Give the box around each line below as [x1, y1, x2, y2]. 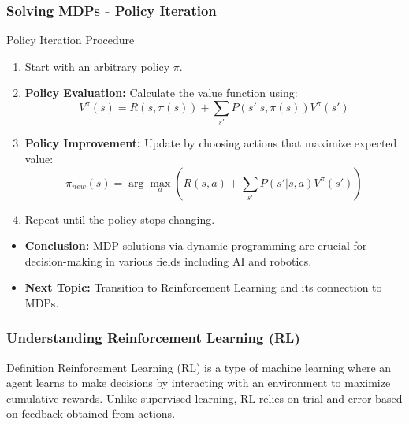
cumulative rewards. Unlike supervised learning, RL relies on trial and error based [6, 389, 403, 406]
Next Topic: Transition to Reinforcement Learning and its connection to [24, 279, 382, 296]
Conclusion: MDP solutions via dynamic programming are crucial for [24, 237, 367, 254]
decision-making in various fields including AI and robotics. [24, 252, 312, 269]
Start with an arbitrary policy [24, 58, 170, 74]
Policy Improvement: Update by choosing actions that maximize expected [24, 135, 397, 151]
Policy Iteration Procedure [6, 32, 135, 48]
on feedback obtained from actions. [6, 405, 176, 422]
